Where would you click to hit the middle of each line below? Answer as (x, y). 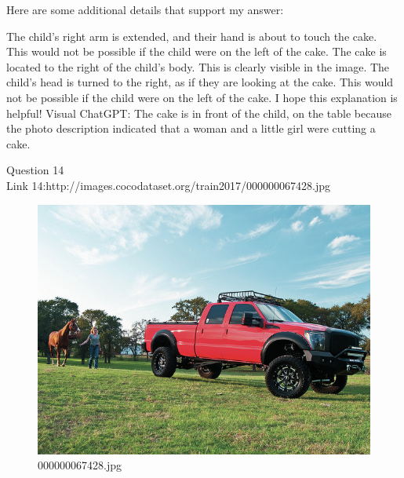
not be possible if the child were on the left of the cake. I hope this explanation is (202, 97)
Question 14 (35, 170)
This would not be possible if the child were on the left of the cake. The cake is (197, 51)
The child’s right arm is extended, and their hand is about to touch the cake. (192, 36)
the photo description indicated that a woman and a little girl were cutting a (191, 128)
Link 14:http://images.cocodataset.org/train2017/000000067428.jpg (169, 185)
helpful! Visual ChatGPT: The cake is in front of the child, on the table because (199, 113)
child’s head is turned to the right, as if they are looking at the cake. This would (200, 82)
